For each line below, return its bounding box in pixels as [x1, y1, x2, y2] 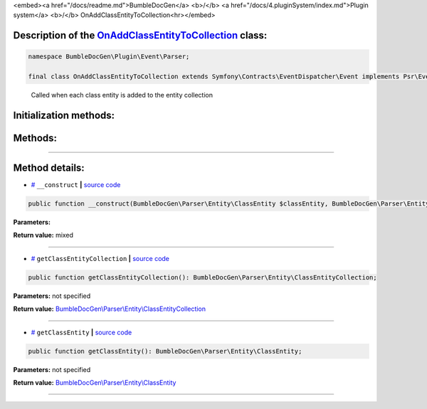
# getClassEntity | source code [31, 328, 132, 336]
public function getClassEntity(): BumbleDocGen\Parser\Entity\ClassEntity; [28, 347, 302, 355]
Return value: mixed [13, 231, 74, 240]
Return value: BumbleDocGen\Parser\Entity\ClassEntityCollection [13, 304, 206, 313]
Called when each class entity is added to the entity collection [31, 91, 213, 100]
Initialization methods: [13, 109, 115, 121]
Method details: [13, 162, 85, 174]
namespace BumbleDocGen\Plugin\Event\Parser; [28, 53, 190, 60]
